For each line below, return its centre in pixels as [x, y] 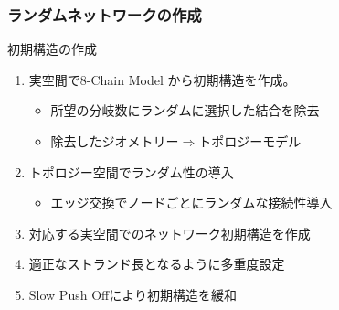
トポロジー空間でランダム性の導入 [131, 171]
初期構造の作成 [52, 49]
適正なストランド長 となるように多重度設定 [157, 264]
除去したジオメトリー [115, 141]
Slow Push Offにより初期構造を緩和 [132, 294]
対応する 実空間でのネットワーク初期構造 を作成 [169, 233]
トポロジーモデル [250, 141]
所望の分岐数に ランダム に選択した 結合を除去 [185, 110]
